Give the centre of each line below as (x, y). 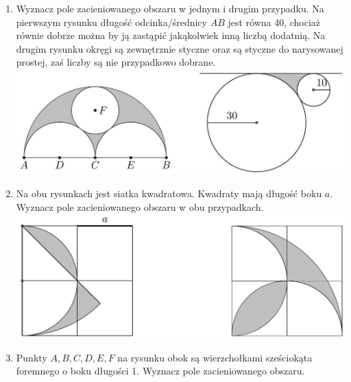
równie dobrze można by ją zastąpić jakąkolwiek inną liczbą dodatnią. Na (171, 35)
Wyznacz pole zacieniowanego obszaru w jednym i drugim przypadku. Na (170, 8)
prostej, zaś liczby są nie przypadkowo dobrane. (116, 62)
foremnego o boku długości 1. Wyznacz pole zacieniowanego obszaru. (160, 371)
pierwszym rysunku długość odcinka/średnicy (111, 22)
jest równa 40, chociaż (274, 22)
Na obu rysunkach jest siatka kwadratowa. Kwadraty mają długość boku (169, 193)
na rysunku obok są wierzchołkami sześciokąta (215, 357)
